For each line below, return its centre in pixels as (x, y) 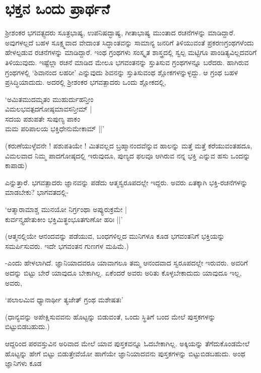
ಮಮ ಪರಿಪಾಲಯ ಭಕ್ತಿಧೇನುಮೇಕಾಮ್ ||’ (55, 128)
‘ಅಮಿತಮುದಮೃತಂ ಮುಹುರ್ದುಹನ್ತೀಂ (49, 99)
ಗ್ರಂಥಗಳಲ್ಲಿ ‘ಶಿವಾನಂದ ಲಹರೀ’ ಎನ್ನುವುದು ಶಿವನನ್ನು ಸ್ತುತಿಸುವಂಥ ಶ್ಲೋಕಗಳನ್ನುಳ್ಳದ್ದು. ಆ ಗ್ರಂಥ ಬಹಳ (121, 72)
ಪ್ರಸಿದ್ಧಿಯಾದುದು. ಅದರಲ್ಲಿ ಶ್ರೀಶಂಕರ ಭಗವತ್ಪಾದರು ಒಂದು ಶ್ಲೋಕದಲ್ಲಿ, (86, 82)
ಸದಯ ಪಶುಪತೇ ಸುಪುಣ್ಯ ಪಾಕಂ (43, 118)
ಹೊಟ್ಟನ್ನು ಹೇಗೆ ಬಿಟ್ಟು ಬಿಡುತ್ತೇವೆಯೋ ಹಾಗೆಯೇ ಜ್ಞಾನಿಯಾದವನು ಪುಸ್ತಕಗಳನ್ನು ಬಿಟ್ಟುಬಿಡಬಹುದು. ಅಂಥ (125, 353)
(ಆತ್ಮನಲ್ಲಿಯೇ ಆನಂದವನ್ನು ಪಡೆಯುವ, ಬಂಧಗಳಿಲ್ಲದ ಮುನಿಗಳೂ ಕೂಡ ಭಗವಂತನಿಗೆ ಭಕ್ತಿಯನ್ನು (115, 236)
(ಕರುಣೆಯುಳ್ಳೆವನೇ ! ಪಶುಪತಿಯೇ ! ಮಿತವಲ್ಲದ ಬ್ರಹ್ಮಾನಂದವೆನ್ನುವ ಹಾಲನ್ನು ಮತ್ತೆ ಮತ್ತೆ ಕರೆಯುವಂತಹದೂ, (129, 146)
